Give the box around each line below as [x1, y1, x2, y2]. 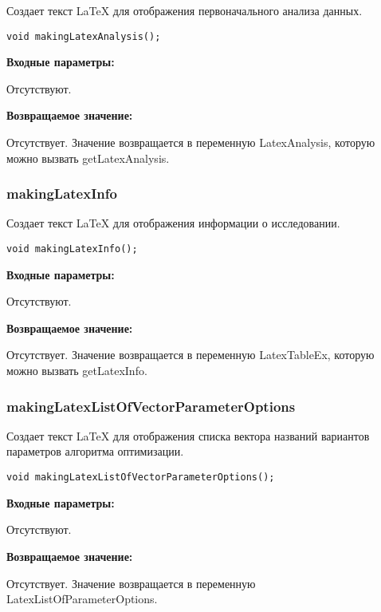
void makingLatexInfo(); [6, 243, 138, 255]
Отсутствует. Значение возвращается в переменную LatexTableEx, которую [6, 346, 375, 363]
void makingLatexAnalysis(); [6, 30, 161, 42]
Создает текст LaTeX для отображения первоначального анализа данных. [6, 2, 363, 18]
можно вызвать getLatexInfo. [6, 362, 147, 379]
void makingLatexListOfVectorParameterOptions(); [6, 472, 275, 484]
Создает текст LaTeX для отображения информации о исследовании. [6, 215, 340, 231]
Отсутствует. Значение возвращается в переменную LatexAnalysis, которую [6, 134, 375, 151]
